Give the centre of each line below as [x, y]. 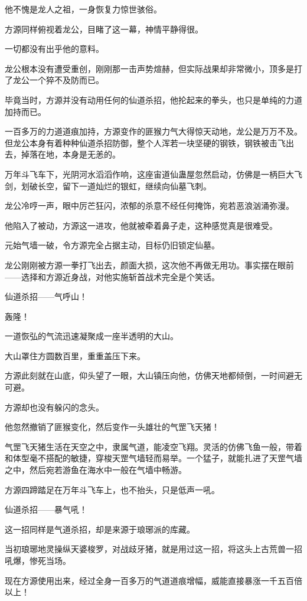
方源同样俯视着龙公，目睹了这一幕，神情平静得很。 [104, 29]
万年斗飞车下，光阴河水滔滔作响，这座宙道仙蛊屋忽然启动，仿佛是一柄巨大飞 [153, 174]
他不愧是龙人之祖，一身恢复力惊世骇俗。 [83, 9]
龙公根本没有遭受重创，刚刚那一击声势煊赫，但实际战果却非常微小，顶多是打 [153, 68]
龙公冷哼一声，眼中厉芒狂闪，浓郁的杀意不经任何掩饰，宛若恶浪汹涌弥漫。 [149, 206]
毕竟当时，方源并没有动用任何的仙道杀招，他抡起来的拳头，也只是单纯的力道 [153, 99]
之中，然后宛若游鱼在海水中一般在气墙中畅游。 [96, 470]
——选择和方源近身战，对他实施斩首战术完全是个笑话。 [112, 276]
